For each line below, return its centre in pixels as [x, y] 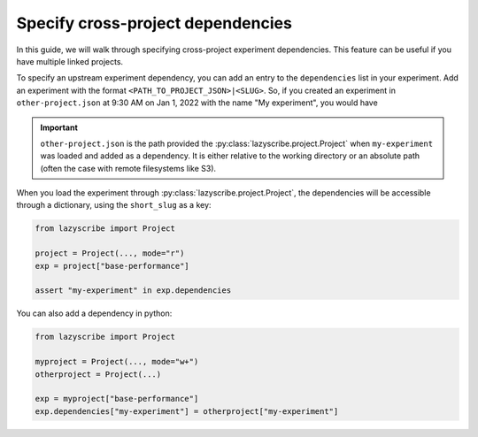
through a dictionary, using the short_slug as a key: [114, 205]
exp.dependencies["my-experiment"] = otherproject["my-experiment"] [187, 411]
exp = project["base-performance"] [112, 266]
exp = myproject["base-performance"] [117, 399]
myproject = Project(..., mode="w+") [117, 362]
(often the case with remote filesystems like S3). [128, 168]
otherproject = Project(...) [98, 374]
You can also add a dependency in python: [94, 313]
